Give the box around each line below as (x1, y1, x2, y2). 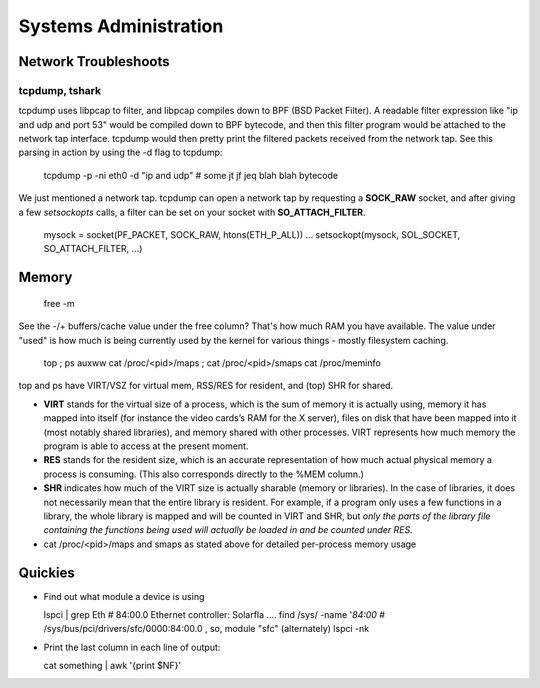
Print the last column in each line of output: (43, 641, 221, 653)
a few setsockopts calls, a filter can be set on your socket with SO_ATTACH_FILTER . (18, 206, 366, 218)
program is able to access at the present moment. (43, 440, 249, 452)
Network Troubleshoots (18, 53, 170, 70)
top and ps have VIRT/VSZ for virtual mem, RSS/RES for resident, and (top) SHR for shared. (18, 380, 394, 392)
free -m (43, 297, 75, 309)
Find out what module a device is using (43, 590, 205, 602)
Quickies (18, 564, 75, 581)
